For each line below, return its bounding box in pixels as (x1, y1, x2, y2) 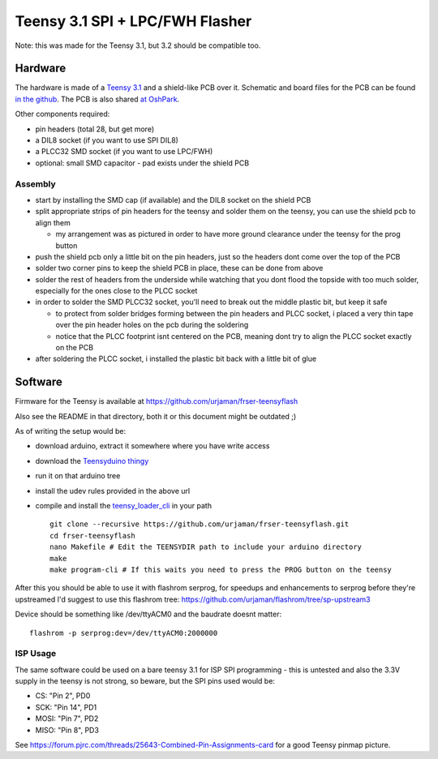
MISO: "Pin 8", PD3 (35, 725, 99, 735)
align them (35, 217, 71, 227)
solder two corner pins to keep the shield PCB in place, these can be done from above (35, 264, 324, 273)
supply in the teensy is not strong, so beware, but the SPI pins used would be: (15, 676, 276, 686)
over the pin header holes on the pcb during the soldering (55, 320, 249, 330)
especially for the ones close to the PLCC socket (35, 286, 198, 296)
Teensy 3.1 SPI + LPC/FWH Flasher (15, 12, 252, 30)
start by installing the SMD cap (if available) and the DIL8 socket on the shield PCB (35, 195, 311, 204)
